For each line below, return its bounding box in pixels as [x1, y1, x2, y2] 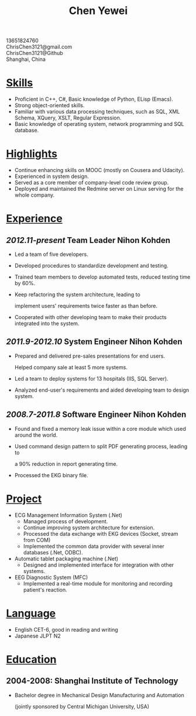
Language [6, 607, 56, 620]
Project [6, 492, 42, 505]
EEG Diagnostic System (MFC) [14, 574, 88, 581]
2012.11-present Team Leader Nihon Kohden [6, 235, 171, 245]
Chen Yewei [68, 4, 128, 18]
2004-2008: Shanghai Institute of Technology [6, 676, 178, 686]
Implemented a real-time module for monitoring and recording [23, 580, 173, 587]
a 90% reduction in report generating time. [14, 460, 118, 467]
